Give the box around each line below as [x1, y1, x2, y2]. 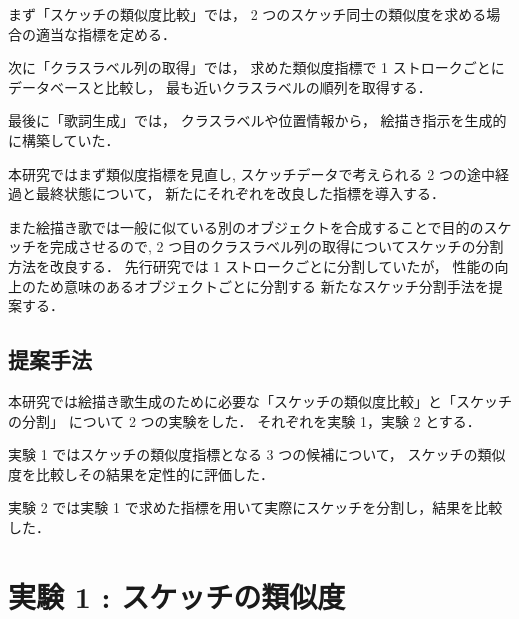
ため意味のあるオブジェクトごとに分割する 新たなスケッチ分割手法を [35, 275, 489, 296]
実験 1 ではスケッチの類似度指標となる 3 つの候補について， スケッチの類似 [8, 444, 506, 465]
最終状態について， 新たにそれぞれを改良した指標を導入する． [35, 183, 445, 204]
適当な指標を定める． [35, 23, 176, 44]
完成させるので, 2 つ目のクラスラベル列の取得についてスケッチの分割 [49, 236, 504, 257]
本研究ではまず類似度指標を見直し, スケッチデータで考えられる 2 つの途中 [8, 163, 495, 184]
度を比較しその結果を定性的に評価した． [8, 463, 274, 484]
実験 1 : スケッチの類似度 [8, 575, 346, 616]
